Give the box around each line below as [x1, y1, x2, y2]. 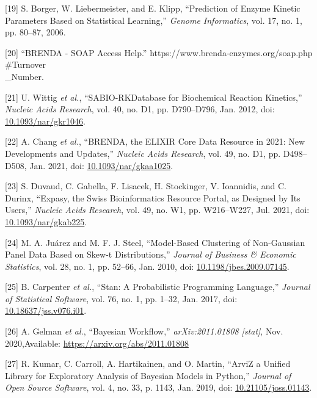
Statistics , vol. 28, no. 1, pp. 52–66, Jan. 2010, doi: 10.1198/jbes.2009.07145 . [5, 259, 290, 272]
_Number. [5, 70, 44, 82]
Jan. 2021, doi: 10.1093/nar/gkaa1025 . [29, 159, 173, 172]
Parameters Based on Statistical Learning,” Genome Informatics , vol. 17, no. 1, [5, 13, 302, 26]
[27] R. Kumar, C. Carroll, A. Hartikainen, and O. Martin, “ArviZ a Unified [5, 357, 291, 370]
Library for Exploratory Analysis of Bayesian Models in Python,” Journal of [5, 369, 291, 382]
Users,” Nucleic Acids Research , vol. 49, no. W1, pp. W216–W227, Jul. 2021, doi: [5, 203, 310, 216]
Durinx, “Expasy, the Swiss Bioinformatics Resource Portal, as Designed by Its [5, 191, 301, 204]
